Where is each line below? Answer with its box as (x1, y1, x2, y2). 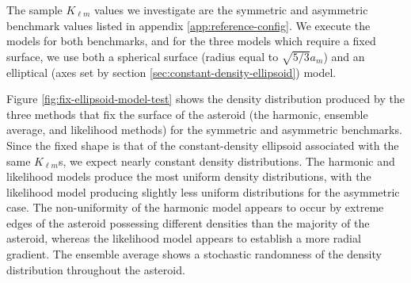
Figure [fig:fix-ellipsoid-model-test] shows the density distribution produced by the (6, 90, 405, 107)
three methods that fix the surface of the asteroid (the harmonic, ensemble (6, 105, 368, 122)
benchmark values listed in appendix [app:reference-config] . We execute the (6, 17, 371, 33)
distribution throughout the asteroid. (6, 261, 185, 277)
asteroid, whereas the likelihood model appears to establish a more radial (6, 230, 361, 247)
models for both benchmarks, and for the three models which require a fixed (6, 33, 376, 49)
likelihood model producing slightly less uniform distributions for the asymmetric (6, 183, 400, 200)
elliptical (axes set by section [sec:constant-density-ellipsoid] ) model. (6, 63, 337, 80)
